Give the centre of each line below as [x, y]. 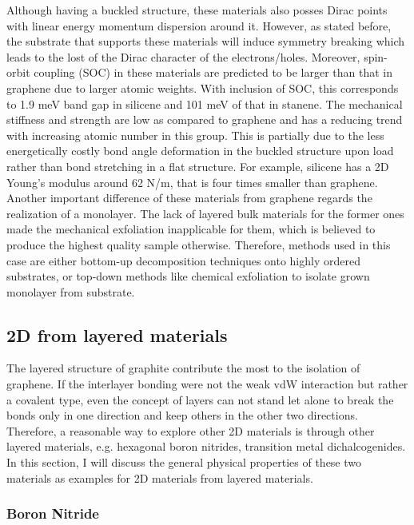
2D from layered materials [117, 334]
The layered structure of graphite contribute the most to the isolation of [183, 368]
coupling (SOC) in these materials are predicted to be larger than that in [213, 72]
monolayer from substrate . [71, 291]
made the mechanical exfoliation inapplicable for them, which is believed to [191, 229]
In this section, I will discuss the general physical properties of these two [184, 462]
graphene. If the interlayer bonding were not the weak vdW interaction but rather [207, 384]
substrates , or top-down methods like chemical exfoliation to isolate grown [188, 276]
